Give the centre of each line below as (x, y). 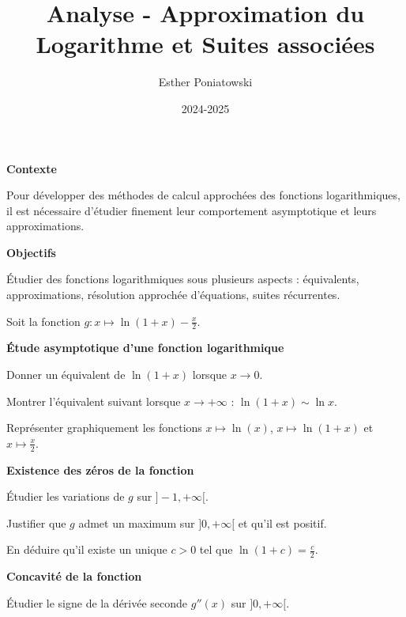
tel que (216, 549)
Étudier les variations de (66, 496)
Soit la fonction (43, 321)
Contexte (32, 168)
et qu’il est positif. (282, 522)
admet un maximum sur (137, 522)
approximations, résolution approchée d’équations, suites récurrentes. (173, 295)
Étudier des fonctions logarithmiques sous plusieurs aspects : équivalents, (183, 279)
